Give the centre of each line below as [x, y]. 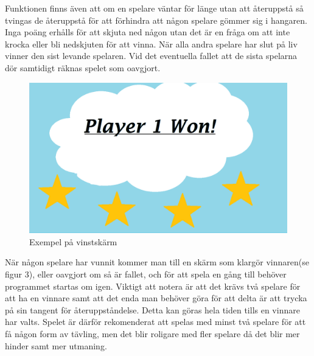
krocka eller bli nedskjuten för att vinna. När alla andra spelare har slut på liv [151, 44]
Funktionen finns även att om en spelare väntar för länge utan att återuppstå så [154, 8]
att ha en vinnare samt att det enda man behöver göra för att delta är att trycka [156, 298]
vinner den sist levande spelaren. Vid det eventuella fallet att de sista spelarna [151, 56]
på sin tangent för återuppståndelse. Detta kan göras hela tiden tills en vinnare [152, 309]
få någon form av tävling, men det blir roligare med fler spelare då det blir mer [152, 333]
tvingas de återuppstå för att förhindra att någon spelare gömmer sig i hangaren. [156, 20]
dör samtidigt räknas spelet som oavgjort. [83, 67]
